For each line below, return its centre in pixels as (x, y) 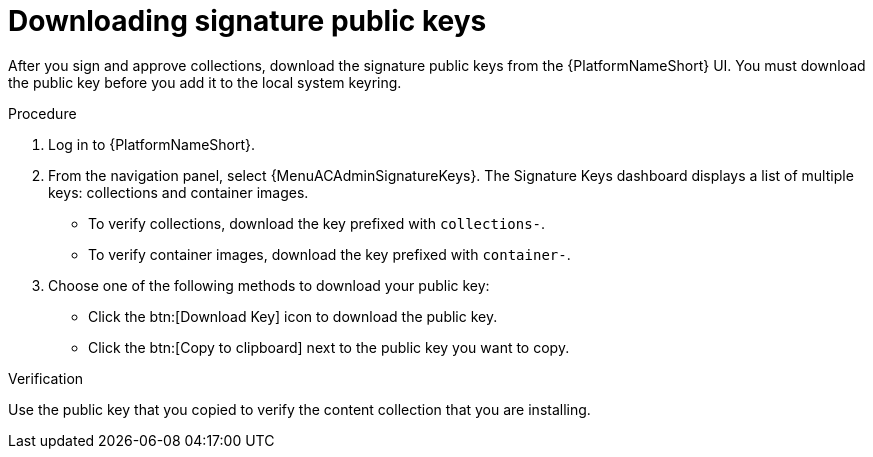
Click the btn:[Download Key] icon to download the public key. (293, 316)
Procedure (42, 113)
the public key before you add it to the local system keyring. (205, 82)
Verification (46, 378)
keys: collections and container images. (178, 192)
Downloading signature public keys (247, 21)
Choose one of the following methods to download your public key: (269, 285)
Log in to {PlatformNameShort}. (152, 144)
